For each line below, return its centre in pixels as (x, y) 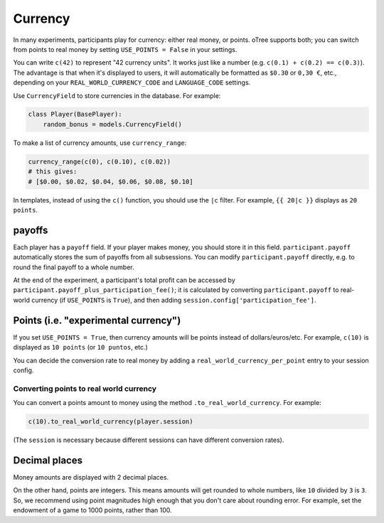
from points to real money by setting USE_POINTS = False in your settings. (125, 49)
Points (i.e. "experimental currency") (97, 320)
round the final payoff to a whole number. (74, 267)
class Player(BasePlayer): (75, 114)
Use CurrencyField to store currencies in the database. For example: (117, 95)
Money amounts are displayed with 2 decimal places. (91, 477)
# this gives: (53, 172)
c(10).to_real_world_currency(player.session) (111, 422)
